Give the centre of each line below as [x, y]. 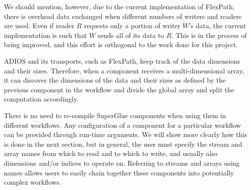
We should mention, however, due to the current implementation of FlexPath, [119, 6]
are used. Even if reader [39, 26]
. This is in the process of [209, 35]
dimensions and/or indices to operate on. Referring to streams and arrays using [122, 163]
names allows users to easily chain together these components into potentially [119, 172]
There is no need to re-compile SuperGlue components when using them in [115, 115]
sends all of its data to [131, 35]
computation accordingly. [41, 99]
